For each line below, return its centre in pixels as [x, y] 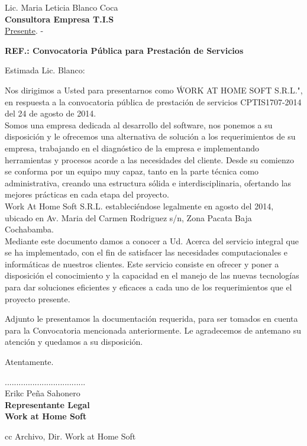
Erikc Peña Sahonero [43, 393]
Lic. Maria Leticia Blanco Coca [62, 7]
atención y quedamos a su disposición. [74, 342]
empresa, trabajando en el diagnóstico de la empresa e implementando [132, 148]
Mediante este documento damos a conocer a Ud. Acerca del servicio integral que [152, 240]
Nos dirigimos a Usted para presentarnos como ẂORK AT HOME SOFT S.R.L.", [154, 90]
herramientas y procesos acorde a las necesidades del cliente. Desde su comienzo [149, 159]
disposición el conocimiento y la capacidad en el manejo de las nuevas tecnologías [152, 275]
